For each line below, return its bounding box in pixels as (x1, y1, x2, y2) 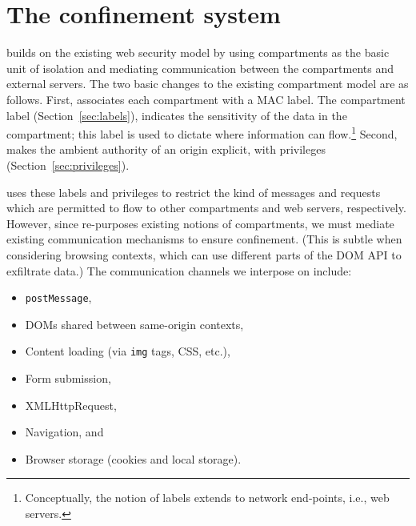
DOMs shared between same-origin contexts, (25, 315, 244, 332)
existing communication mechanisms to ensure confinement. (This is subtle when (6, 231, 402, 247)
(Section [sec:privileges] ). (6, 156, 130, 173)
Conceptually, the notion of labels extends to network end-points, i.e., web (25, 489, 390, 506)
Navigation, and (25, 424, 104, 440)
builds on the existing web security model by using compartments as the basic (6, 44, 390, 61)
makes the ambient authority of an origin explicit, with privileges (6, 141, 326, 158)
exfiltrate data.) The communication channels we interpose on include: (6, 262, 352, 279)
